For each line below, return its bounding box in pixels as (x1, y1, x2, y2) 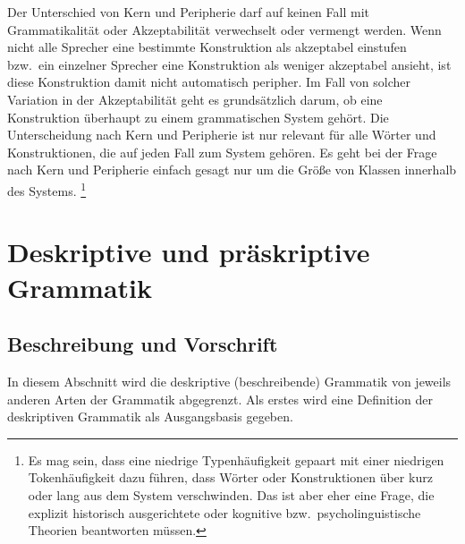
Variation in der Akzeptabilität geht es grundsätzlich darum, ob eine (7, 89, 383, 108)
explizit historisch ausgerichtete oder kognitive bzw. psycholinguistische (28, 503, 421, 522)
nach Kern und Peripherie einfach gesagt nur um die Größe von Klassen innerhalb (7, 160, 457, 179)
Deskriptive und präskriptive (7, 234, 370, 270)
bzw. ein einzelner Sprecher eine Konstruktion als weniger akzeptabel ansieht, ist (7, 55, 452, 73)
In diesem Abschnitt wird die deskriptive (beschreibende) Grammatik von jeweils (7, 371, 452, 390)
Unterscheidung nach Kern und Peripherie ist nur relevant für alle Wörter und (7, 125, 436, 144)
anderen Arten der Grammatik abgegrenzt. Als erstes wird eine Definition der (7, 389, 434, 408)
